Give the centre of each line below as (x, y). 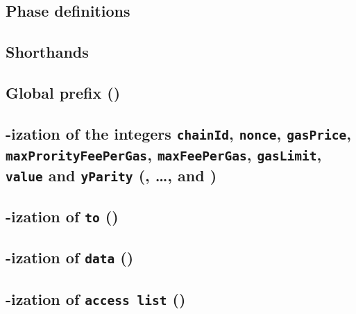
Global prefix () (63, 92)
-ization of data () (70, 257)
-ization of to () (62, 216)
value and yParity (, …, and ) (111, 175)
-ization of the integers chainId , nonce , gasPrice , (178, 133)
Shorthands (47, 52)
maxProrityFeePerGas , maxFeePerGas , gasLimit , (164, 154)
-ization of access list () (96, 298)
